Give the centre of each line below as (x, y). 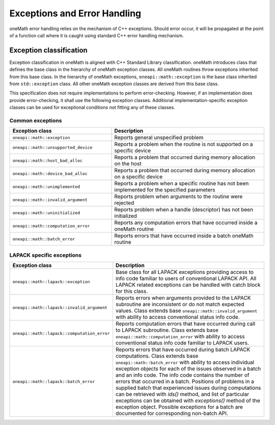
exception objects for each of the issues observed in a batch (188, 369)
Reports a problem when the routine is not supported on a (184, 144)
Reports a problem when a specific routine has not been (182, 184)
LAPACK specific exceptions (45, 255)
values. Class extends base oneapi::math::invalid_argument (186, 311)
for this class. (132, 291)
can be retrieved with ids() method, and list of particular (182, 394)
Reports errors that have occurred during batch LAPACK (183, 349)
